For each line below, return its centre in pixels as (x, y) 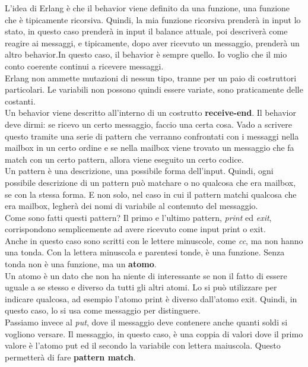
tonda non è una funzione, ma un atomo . (81, 264)
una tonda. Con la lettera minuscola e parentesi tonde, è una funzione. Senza (145, 252)
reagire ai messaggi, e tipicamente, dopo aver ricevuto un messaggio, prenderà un (152, 42)
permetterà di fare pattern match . (70, 357)
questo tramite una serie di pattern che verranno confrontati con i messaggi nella (152, 136)
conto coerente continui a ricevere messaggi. (84, 66)
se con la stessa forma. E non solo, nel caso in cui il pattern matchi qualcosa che (151, 194)
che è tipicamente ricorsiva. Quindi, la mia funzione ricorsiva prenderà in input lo (153, 19)
